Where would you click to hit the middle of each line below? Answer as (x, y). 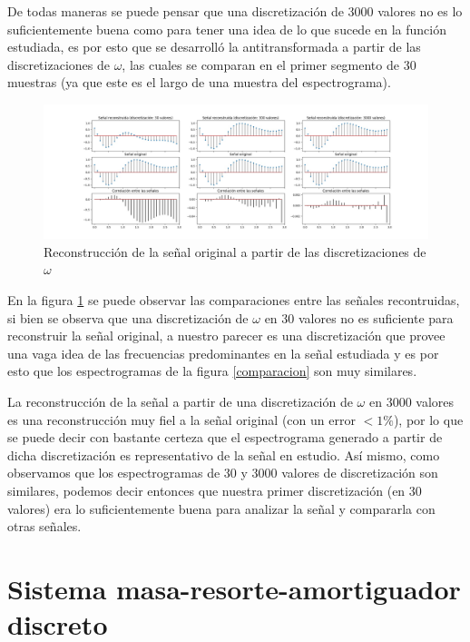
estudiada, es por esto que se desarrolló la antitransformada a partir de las (214, 47)
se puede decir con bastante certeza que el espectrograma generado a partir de (225, 437)
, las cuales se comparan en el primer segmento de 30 (269, 64)
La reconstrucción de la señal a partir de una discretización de (180, 401)
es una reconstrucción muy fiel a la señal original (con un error (181, 419)
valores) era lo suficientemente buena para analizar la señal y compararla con (221, 508)
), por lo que (428, 419)
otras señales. (44, 526)
